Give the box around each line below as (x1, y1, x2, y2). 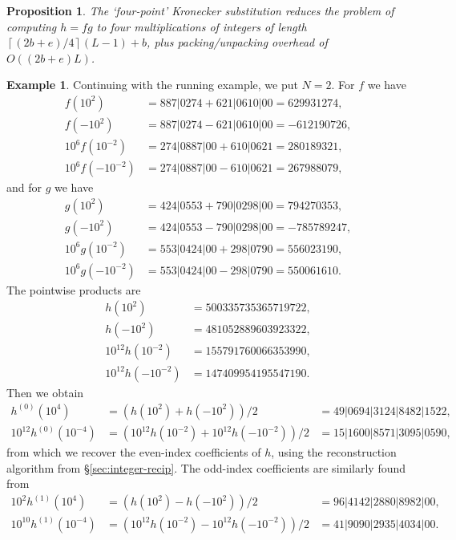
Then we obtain (6, 384, 84, 400)
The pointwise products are (6, 281, 141, 298)
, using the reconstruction (271, 444, 397, 461)
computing (6, 18, 57, 35)
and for (6, 179, 42, 196)
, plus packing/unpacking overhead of (147, 34, 328, 51)
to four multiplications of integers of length (96, 18, 307, 35)
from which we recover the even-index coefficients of (6, 444, 261, 461)
